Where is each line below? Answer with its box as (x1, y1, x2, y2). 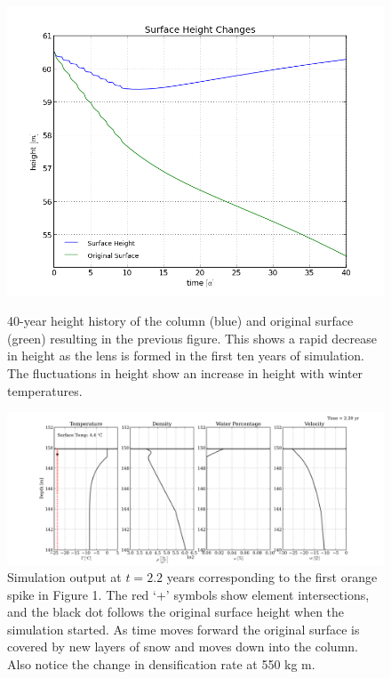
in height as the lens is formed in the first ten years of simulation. (7, 346, 364, 365)
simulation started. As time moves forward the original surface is (7, 619, 360, 638)
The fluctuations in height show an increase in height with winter (7, 363, 363, 382)
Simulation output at (7, 568, 122, 586)
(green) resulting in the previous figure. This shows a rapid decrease (7, 328, 378, 347)
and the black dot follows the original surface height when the (7, 602, 345, 621)
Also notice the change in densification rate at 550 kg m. (7, 655, 315, 674)
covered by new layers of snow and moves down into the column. (7, 637, 358, 656)
